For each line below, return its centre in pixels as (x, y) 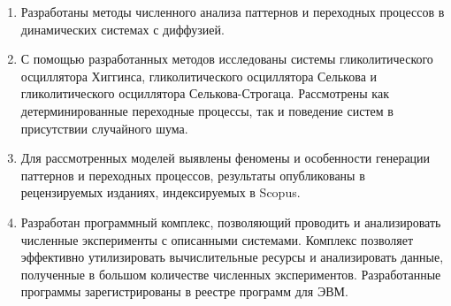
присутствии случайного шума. (104, 128)
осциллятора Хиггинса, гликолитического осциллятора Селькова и (199, 76)
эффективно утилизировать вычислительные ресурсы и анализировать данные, (232, 257)
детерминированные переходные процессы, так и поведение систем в (207, 110)
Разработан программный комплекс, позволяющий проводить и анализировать (231, 222)
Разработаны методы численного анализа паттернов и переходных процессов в (233, 11)
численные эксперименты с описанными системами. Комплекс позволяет (217, 239)
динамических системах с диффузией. (122, 29)
